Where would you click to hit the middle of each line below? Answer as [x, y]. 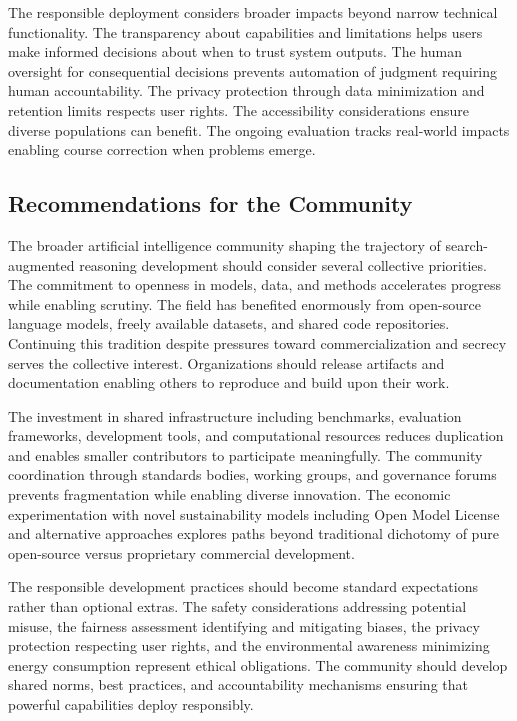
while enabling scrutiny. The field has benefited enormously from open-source [244, 303]
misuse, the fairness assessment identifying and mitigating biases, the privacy [244, 625]
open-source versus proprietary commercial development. [181, 552]
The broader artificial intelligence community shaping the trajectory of [224, 244]
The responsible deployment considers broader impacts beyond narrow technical [253, 12]
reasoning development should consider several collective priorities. [283, 264]
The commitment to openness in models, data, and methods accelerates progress [254, 284]
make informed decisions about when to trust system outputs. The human [235, 51]
